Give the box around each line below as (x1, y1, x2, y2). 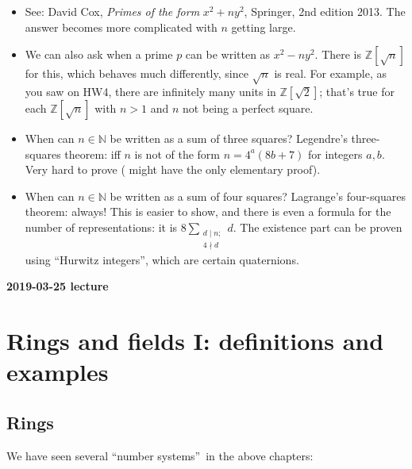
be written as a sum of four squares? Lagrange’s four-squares (110, 187, 406, 204)
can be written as (185, 46, 271, 63)
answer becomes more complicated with (25, 18, 218, 35)
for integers (307, 145, 363, 162)
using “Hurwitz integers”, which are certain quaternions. (25, 251, 299, 267)
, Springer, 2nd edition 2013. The (244, 3, 406, 19)
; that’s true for (319, 83, 395, 99)
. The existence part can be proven (233, 218, 402, 235)
